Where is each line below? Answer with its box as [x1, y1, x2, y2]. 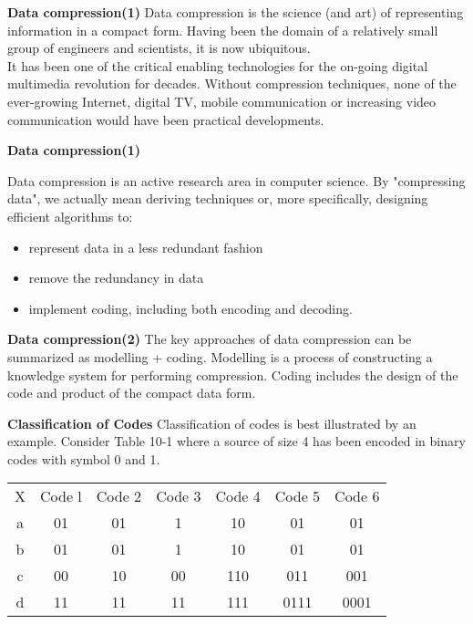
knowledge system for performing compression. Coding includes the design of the [7, 365, 458, 384]
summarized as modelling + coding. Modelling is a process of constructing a [7, 347, 433, 366]
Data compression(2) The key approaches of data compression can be [7, 329, 412, 348]
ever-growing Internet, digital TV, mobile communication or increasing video [7, 91, 437, 110]
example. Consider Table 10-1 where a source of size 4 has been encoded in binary [7, 432, 466, 451]
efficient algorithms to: [7, 206, 133, 225]
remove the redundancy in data [28, 268, 204, 287]
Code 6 [334, 485, 380, 507]
